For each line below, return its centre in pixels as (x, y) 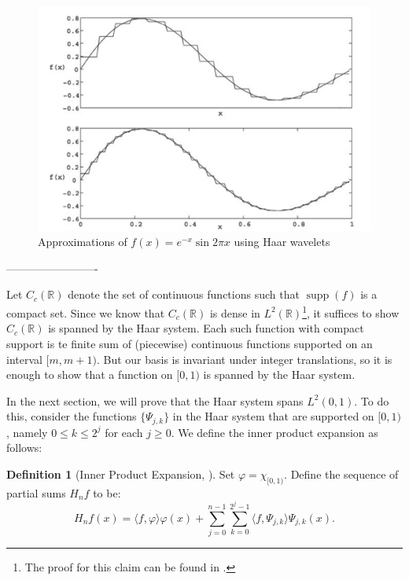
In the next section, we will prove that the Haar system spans (155, 400)
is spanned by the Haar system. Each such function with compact (206, 328)
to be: (107, 492)
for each (124, 432)
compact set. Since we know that (86, 312)
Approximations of (83, 242)
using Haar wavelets (282, 242)
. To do (372, 400)
